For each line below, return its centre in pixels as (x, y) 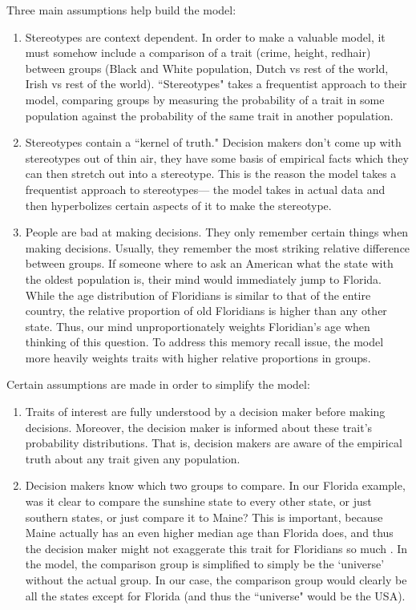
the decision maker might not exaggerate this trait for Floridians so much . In (216, 548)
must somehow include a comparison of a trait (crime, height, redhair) (198, 53)
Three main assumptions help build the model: (121, 10)
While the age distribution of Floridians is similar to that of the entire (198, 295)
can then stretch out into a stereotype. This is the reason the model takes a (211, 174)
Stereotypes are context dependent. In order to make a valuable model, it (205, 36)
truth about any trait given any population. (133, 458)
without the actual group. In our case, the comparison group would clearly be (216, 580)
